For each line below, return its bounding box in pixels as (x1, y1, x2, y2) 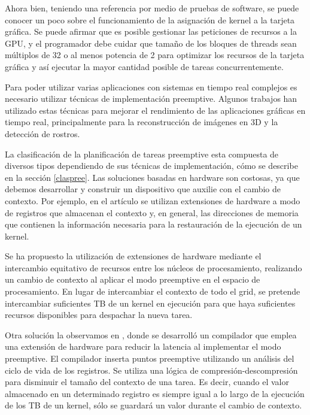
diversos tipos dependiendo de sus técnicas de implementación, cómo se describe (5, 159, 298, 172)
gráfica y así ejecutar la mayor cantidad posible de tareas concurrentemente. (5, 60, 284, 72)
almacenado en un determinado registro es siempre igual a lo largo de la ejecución (5, 387, 305, 399)
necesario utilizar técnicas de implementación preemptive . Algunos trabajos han (5, 92, 297, 105)
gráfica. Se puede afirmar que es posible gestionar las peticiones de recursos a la (5, 25, 297, 38)
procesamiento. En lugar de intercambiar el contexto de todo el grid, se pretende (5, 285, 300, 298)
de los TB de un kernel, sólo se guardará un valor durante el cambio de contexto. (5, 399, 302, 411)
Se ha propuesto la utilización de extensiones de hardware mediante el (5, 250, 262, 262)
